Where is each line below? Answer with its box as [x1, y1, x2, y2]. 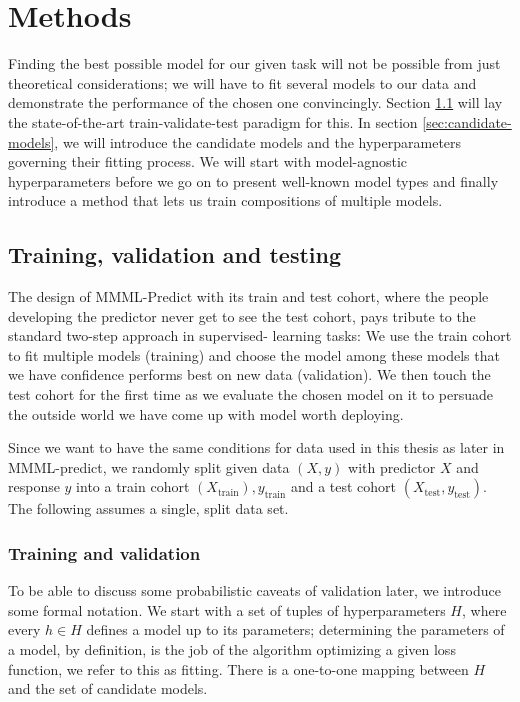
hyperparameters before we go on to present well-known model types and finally [8, 170, 499, 191]
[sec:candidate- [422, 111, 512, 132]
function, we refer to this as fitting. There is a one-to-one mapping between [8, 658, 469, 679]
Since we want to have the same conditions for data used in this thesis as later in [8, 437, 505, 458]
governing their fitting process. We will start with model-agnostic [8, 151, 408, 172]
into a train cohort [76, 476, 190, 497]
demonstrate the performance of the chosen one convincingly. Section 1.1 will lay [8, 92, 503, 113]
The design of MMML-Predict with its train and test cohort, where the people [8, 286, 489, 307]
